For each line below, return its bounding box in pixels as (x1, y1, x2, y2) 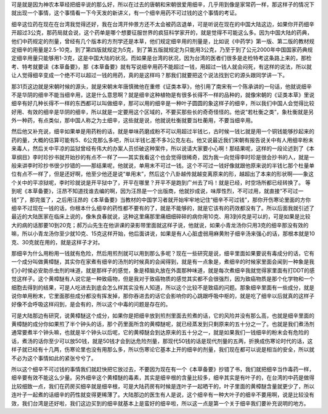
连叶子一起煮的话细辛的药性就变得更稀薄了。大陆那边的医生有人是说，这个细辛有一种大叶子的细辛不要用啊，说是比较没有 (11, 391, 315, 398)
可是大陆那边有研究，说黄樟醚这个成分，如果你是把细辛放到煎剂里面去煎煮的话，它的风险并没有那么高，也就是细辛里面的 (11, 312, 315, 319)
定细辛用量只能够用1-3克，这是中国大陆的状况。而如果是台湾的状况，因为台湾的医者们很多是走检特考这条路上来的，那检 (11, 55, 312, 62)
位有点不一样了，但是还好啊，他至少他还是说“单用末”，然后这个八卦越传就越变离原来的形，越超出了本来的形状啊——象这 (11, 170, 314, 178)
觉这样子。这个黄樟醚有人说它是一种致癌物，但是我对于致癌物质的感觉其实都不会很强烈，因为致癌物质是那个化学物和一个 (11, 275, 315, 283)
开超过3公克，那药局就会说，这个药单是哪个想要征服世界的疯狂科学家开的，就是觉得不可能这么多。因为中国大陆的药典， (11, 29, 313, 36)
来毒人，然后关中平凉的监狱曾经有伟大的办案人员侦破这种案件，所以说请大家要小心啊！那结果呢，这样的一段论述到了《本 (11, 145, 315, 152)
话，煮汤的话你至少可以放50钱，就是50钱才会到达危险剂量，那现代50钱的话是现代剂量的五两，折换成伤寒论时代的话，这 (11, 337, 313, 345)
